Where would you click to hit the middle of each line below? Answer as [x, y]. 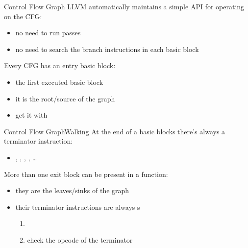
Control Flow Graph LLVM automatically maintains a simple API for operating [124, 6]
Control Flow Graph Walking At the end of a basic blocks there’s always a [115, 131]
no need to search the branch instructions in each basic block [107, 49]
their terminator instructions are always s [78, 207]
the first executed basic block [59, 82]
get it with [31, 115]
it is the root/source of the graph [65, 98]
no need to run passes [48, 33]
